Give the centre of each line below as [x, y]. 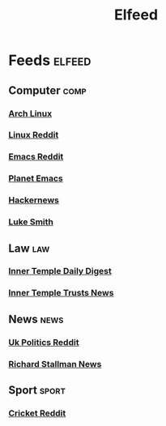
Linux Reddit [34, 135]
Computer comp [47, 90]
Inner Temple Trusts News [61, 293]
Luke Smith [31, 222]
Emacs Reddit [36, 157]
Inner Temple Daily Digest [60, 271]
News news [36, 319]
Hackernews [34, 200]
